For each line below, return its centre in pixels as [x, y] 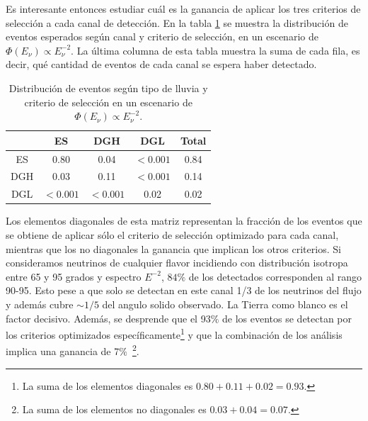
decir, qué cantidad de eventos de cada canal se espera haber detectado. [161, 64]
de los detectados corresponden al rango [275, 276]
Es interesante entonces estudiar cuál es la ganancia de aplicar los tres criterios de [183, 9]
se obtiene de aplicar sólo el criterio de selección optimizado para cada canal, [172, 234]
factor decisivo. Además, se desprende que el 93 [108, 318]
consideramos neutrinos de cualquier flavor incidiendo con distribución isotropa [177, 263]
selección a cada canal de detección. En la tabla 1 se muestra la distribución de [177, 22]
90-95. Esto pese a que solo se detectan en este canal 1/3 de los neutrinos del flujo [184, 290]
